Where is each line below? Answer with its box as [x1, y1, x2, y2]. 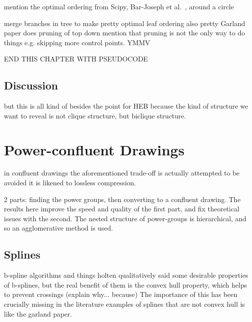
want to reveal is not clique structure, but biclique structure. [4, 110, 186, 120]
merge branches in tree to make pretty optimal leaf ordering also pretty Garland [4, 18, 246, 28]
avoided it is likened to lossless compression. [4, 177, 136, 188]
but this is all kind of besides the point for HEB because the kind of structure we [4, 101, 248, 111]
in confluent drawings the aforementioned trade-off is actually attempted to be [4, 168, 240, 178]
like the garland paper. [4, 308, 72, 319]
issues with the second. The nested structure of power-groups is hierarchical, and [4, 213, 247, 223]
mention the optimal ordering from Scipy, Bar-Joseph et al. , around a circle [4, 1, 234, 11]
